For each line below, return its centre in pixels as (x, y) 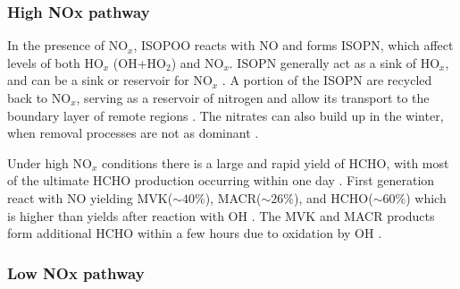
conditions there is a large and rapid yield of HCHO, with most (276, 162)
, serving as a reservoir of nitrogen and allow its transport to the (253, 98)
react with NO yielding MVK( (90, 197)
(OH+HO (139, 62)
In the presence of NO (68, 45)
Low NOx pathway (76, 272)
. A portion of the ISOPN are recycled (327, 80)
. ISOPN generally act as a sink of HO (335, 62)
